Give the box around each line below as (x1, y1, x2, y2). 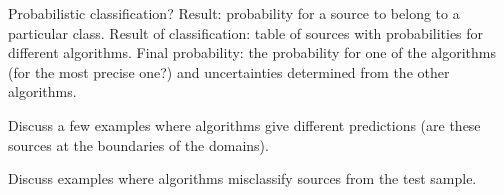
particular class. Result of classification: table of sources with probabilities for (8, 22, 484, 43)
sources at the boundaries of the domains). (8, 134, 269, 155)
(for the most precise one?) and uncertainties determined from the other (8, 61, 450, 82)
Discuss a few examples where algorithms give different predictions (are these (8, 114, 481, 135)
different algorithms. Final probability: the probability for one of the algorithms (8, 42, 496, 63)
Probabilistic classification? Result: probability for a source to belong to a (8, 3, 460, 23)
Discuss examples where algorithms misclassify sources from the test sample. (8, 168, 477, 189)
